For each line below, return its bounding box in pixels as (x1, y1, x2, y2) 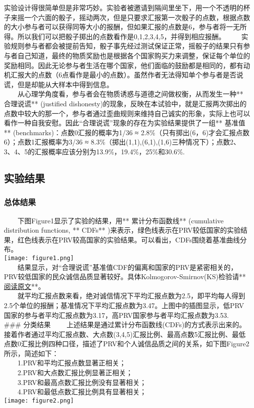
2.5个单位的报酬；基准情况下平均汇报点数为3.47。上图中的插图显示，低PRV (4, 300, 244, 310)
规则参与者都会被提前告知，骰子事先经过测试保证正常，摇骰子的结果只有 (10, 41, 243, 51)
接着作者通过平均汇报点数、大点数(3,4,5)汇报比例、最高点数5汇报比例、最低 (4, 329, 246, 339)
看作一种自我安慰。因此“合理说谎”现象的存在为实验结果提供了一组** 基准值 (4, 118, 245, 128)
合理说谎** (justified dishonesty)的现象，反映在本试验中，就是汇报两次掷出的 (4, 98, 247, 108)
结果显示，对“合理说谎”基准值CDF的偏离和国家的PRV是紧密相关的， (17, 262, 237, 272)
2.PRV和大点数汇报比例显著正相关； (17, 367, 133, 378)
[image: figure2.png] (4, 397, 74, 404)
